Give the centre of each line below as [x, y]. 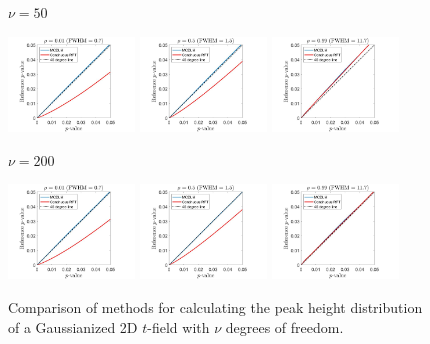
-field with [178, 326]
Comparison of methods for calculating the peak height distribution [215, 307]
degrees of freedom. [284, 326]
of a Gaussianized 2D [73, 326]
